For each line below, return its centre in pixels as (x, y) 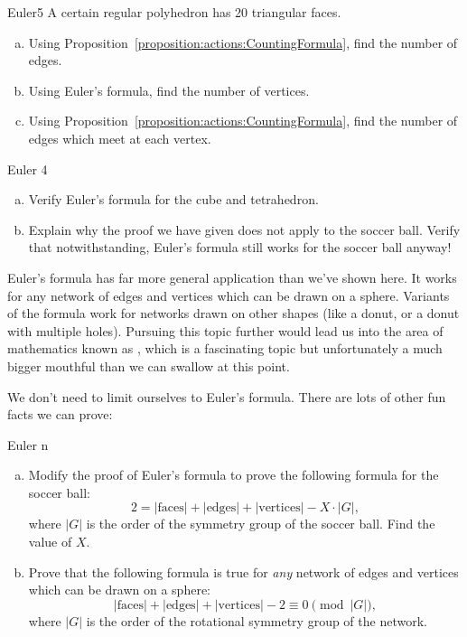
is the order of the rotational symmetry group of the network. (257, 620)
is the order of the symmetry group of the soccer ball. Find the (261, 524)
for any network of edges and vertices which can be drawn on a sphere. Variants (229, 295)
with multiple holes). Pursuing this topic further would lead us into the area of (225, 330)
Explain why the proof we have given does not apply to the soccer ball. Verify (244, 229)
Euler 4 (28, 169)
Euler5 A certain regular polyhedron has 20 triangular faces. (174, 12)
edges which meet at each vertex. (120, 138)
